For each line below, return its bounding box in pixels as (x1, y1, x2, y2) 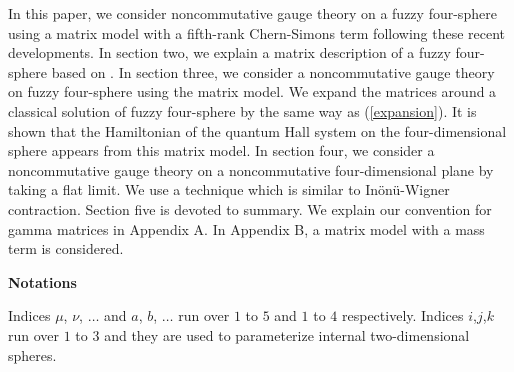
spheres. (8, 344, 57, 365)
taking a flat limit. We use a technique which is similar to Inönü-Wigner (8, 179, 450, 200)
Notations (8, 271, 77, 292)
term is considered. (8, 238, 124, 259)
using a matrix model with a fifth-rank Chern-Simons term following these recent (8, 22, 506, 43)
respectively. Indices (342, 305, 464, 326)
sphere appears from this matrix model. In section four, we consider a (8, 140, 435, 161)
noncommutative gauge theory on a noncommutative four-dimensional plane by (8, 159, 494, 180)
